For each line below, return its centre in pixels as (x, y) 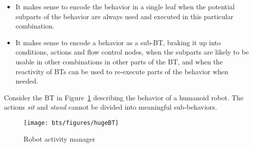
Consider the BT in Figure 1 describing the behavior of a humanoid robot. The (124, 97)
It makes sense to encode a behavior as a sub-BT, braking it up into (118, 42)
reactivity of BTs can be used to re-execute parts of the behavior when (122, 71)
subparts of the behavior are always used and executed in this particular (124, 16)
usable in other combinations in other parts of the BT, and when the (119, 61)
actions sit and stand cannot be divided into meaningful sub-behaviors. (111, 107)
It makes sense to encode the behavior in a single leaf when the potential (125, 6)
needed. (27, 81)
